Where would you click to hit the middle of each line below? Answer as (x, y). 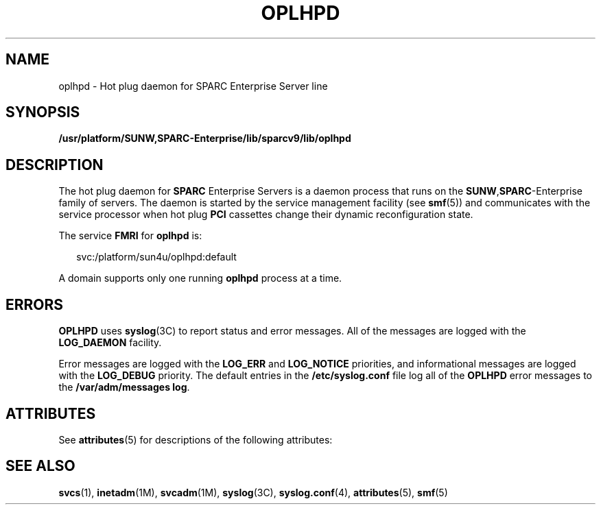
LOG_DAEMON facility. (110, 343)
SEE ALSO (40, 466)
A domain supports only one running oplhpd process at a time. (200, 278)
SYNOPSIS (43, 112)
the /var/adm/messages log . (124, 387)
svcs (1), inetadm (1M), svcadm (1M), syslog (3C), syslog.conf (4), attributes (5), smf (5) (253, 492)
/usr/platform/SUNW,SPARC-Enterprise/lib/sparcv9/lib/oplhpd (205, 138)
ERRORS (35, 304)
